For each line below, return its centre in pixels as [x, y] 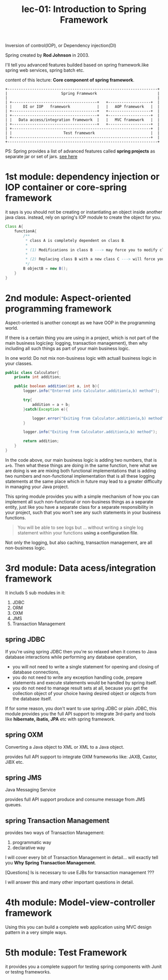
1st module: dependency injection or [82, 177]
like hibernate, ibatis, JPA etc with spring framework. [60, 719]
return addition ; [41, 441]
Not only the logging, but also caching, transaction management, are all [79, 542]
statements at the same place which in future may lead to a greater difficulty [84, 481]
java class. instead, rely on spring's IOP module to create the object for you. [83, 217]
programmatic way [32, 843]
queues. [13, 805]
